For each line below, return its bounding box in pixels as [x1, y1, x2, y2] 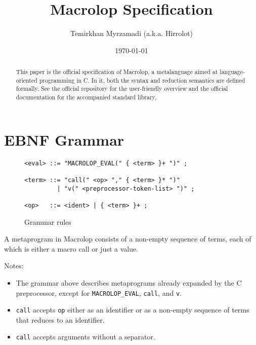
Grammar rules [24, 216, 71, 227]
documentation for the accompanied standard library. [16, 93, 157, 101]
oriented [16, 76, 37, 84]
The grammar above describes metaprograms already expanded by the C [16, 277, 242, 288]
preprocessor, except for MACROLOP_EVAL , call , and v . [16, 287, 182, 298]
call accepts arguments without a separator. [16, 331, 155, 342]
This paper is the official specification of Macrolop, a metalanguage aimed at [16, 67, 218, 76]
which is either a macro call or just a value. [4, 243, 139, 254]
